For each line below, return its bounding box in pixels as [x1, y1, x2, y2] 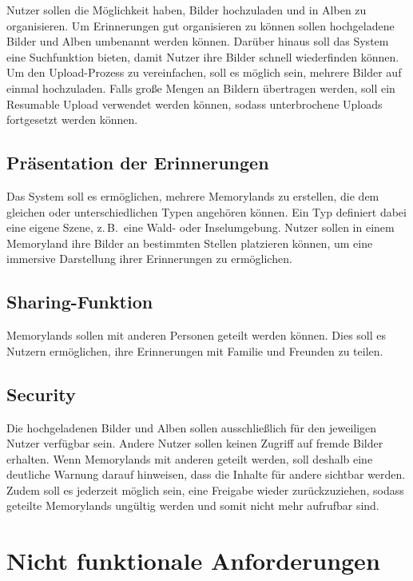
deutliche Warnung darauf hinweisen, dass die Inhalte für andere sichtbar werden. [6, 466, 406, 483]
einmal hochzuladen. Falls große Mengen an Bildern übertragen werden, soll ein [6, 79, 395, 96]
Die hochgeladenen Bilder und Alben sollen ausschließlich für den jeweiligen [6, 419, 377, 436]
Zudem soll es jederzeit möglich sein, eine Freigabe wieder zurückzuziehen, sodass [6, 481, 404, 498]
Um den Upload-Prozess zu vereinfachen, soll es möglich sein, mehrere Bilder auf [6, 64, 402, 81]
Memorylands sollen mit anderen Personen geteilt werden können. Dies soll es [6, 327, 387, 344]
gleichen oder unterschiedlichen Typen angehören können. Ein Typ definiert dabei [6, 203, 407, 220]
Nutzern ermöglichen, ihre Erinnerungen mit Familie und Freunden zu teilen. [6, 342, 383, 359]
